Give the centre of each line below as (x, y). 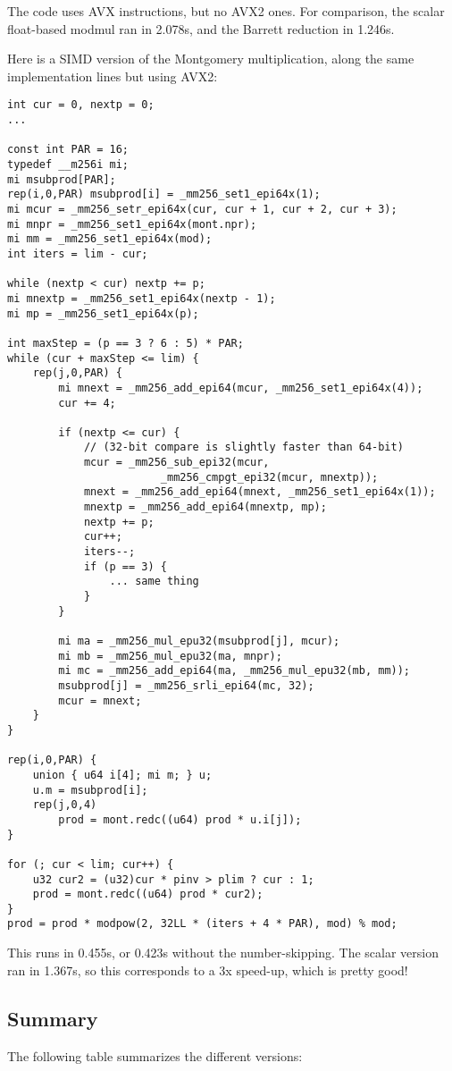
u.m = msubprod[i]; (90, 790)
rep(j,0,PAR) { (77, 373)
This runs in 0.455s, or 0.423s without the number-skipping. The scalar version (223, 953)
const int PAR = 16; (68, 150)
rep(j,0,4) (65, 805)
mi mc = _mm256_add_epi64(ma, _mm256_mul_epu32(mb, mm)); (234, 671)
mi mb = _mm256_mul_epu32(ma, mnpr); (170, 656)
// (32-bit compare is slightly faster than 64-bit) (243, 447)
